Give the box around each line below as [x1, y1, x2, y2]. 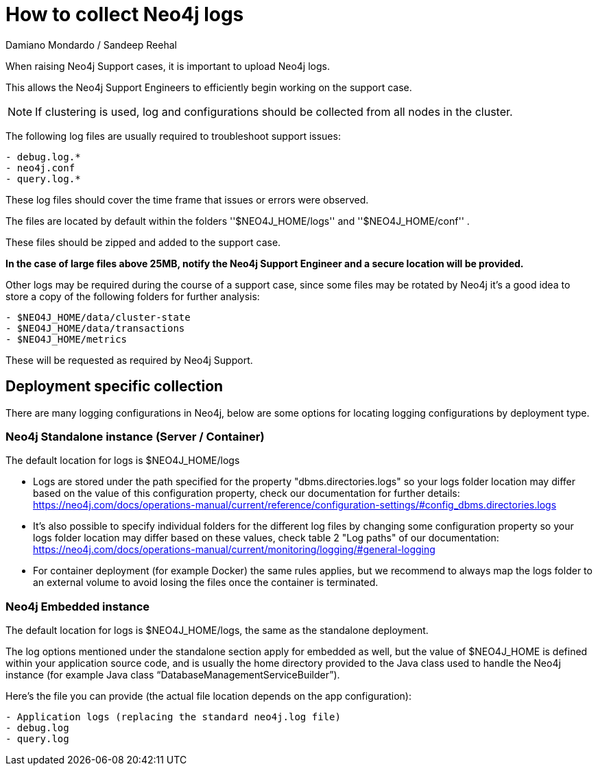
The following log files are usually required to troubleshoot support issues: [5, 130, 341, 142]
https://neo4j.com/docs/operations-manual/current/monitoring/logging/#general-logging [33, 543, 435, 556]
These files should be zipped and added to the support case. [5, 236, 281, 248]
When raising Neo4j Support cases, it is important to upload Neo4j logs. [5, 60, 330, 72]
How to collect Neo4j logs [5, 3, 244, 26]
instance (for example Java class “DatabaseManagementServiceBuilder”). [5, 669, 340, 681]
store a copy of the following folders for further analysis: [5, 290, 260, 302]
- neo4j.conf [5, 162, 75, 173]
